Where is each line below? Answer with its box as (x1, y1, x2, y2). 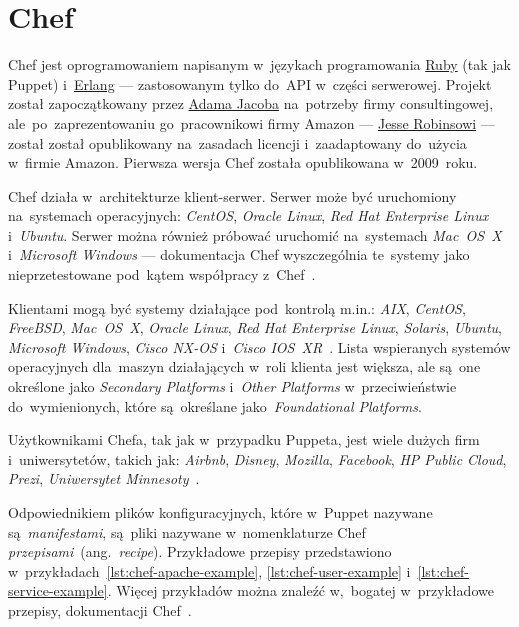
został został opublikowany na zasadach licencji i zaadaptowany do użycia (8, 132, 467, 153)
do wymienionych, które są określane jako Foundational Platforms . (8, 395, 422, 416)
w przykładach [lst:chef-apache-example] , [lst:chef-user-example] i (8, 560, 411, 581)
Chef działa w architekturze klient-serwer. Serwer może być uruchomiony (8, 185, 457, 206)
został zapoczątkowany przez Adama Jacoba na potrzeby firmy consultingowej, (8, 93, 494, 114)
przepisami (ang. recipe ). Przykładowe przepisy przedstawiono (8, 541, 392, 562)
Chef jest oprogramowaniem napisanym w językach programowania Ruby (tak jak (8, 54, 511, 75)
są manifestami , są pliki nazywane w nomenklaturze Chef (8, 521, 366, 542)
